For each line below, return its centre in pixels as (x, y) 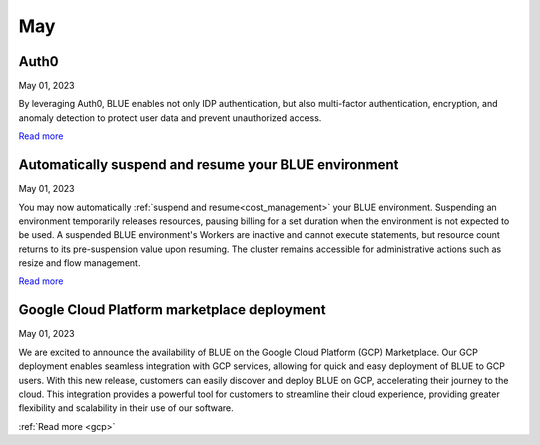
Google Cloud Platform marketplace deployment (172, 310)
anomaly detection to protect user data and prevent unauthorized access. (170, 117)
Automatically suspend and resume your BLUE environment (208, 165)
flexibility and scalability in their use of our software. (126, 408)
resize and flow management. (79, 263)
